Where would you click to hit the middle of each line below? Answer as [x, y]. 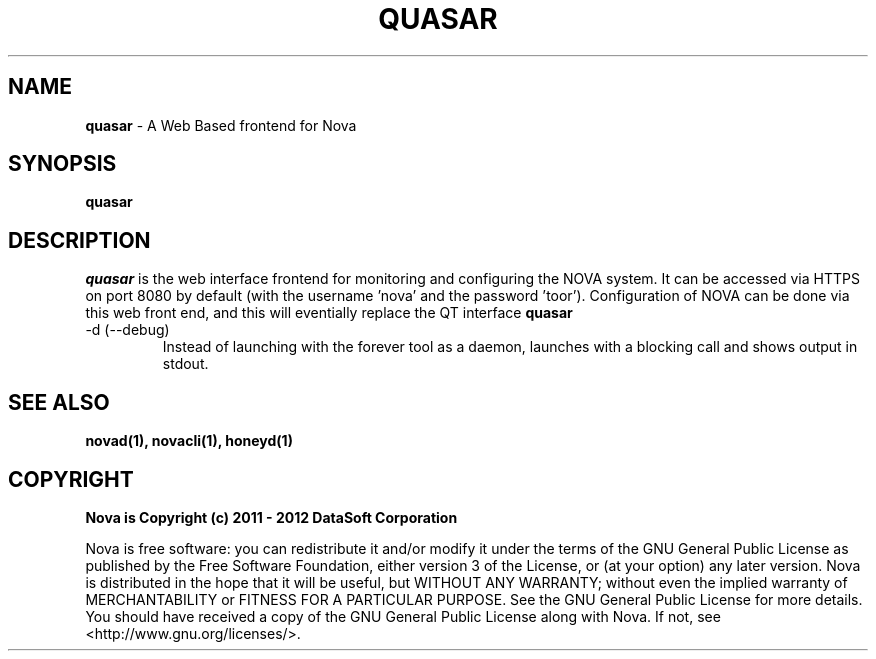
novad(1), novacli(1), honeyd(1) [189, 441]
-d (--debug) [127, 330]
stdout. [185, 364]
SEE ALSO [59, 402]
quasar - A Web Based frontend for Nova [221, 125]
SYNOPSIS [62, 164]
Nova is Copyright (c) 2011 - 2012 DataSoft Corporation [271, 517]
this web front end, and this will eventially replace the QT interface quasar [329, 313]
